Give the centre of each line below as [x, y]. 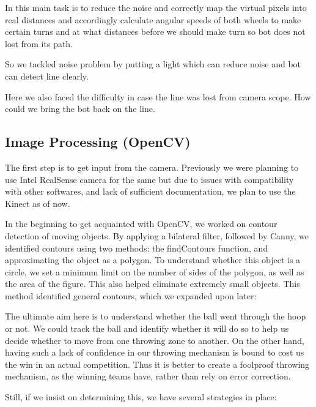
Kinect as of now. [38, 203]
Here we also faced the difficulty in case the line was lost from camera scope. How [158, 96]
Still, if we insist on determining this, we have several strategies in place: [141, 397]
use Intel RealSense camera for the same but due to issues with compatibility [149, 179]
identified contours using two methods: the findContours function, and [137, 248]
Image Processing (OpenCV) [98, 142]
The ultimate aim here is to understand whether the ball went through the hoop [156, 316]
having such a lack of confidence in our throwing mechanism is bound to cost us [155, 352]
